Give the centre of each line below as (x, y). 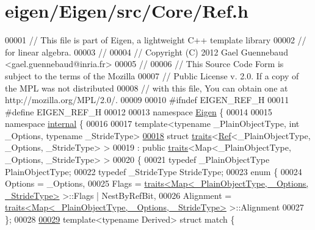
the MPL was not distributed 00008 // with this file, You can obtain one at (147, 88)
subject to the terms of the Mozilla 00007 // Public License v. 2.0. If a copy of (152, 75)
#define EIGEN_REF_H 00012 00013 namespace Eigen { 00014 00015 (139, 111)
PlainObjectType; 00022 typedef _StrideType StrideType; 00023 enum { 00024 (154, 171)
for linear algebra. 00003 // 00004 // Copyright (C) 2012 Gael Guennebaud (147, 52)
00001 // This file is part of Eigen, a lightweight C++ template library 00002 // (156, 40)
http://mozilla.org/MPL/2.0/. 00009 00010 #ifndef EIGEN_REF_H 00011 (147, 100)
